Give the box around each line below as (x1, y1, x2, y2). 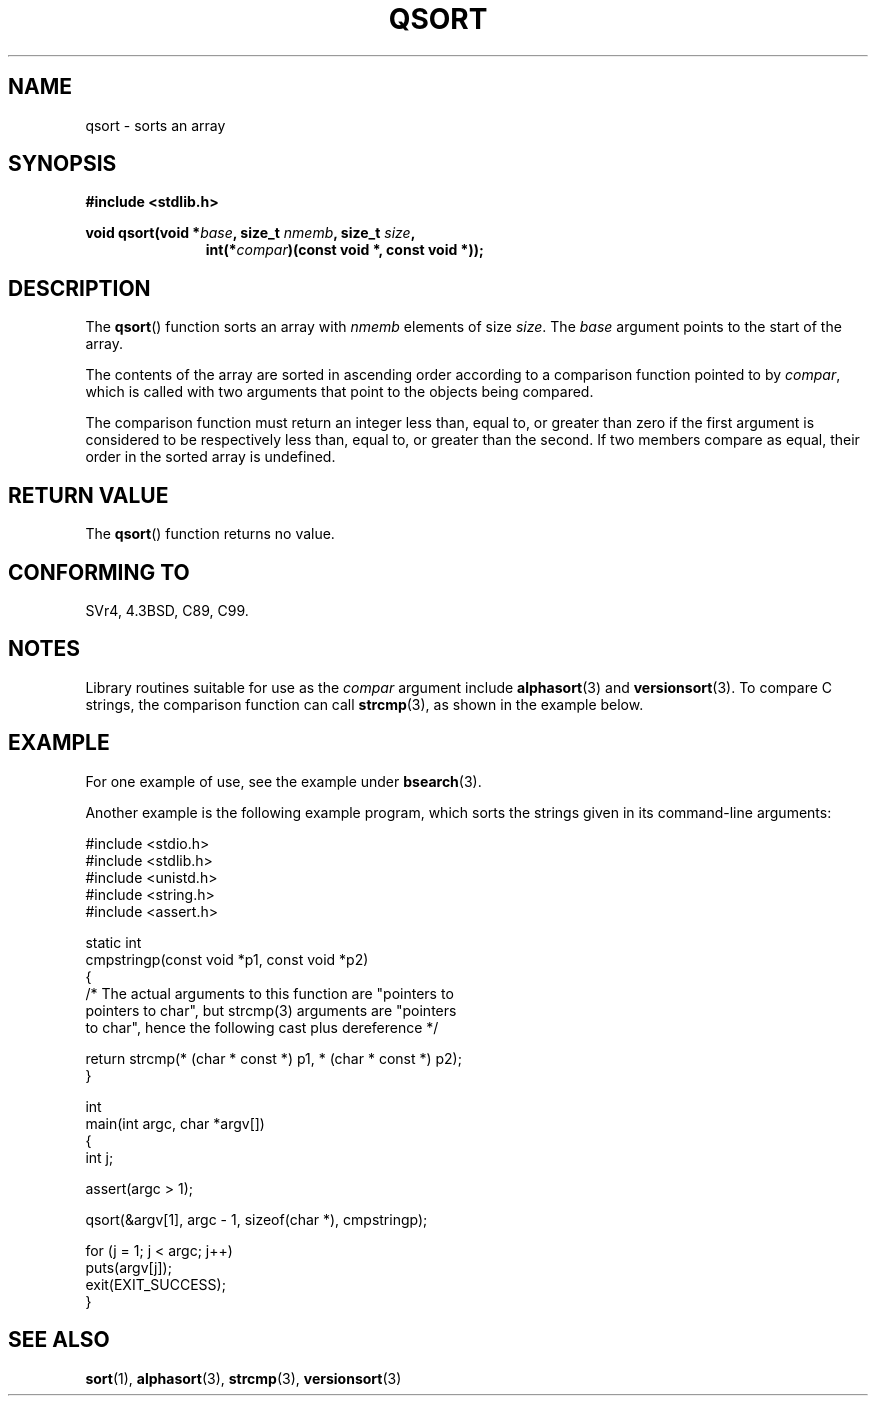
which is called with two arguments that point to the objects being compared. (85, 383, 594, 401)
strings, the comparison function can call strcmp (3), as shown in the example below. (85, 695, 644, 713)
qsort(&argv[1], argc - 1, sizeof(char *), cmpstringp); (85, 1210, 428, 1228)
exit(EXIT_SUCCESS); (85, 1275, 226, 1293)
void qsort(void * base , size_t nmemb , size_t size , (85, 224, 416, 242)
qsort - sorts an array (85, 116, 226, 134)
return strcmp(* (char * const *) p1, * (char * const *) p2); (85, 1049, 462, 1067)
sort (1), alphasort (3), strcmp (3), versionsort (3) (85, 1369, 402, 1387)
